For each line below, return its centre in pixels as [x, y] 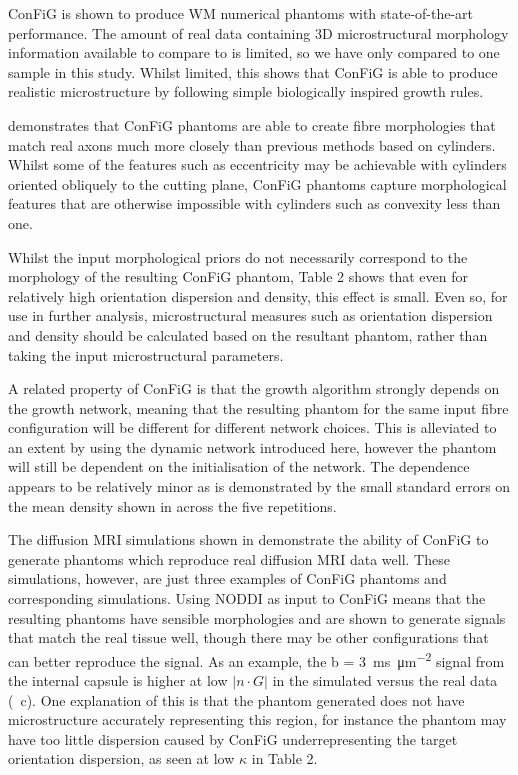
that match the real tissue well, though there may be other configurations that [248, 637]
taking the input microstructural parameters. [146, 354]
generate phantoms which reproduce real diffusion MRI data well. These [229, 558]
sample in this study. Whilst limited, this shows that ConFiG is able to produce [253, 71]
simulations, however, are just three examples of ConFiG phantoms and [227, 578]
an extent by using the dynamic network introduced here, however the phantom [252, 446]
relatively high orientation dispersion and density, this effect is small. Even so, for [258, 295]
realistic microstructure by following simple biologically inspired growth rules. [246, 91]
